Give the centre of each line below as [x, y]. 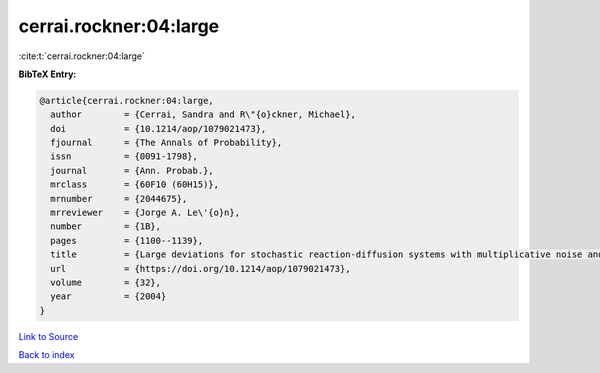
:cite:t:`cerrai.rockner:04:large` [81, 56]
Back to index [46, 355]
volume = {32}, [106, 282]
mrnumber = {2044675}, [119, 198]
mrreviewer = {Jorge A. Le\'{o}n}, [145, 213]
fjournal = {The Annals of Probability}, [166, 143]
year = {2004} [108, 296]
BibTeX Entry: [47, 74]
